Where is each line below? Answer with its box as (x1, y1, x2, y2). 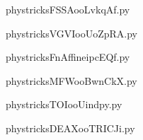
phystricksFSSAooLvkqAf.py (6, 2, 130, 16)
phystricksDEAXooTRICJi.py (6, 120, 135, 135)
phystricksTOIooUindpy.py (6, 97, 122, 112)
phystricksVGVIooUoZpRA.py (6, 25, 138, 40)
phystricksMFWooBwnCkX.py (6, 73, 137, 88)
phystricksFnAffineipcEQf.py (6, 49, 130, 64)
